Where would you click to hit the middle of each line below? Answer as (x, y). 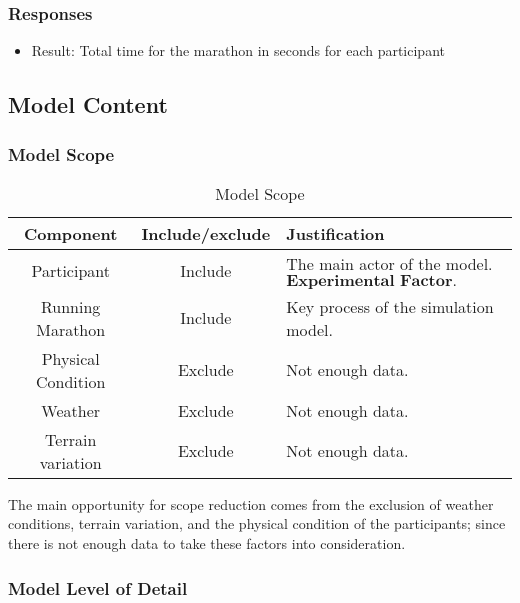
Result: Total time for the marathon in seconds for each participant (238, 50)
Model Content (88, 104)
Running (71, 306)
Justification (335, 233)
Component (71, 233)
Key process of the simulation (390, 306)
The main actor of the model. (389, 263)
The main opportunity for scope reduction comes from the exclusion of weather (251, 503)
